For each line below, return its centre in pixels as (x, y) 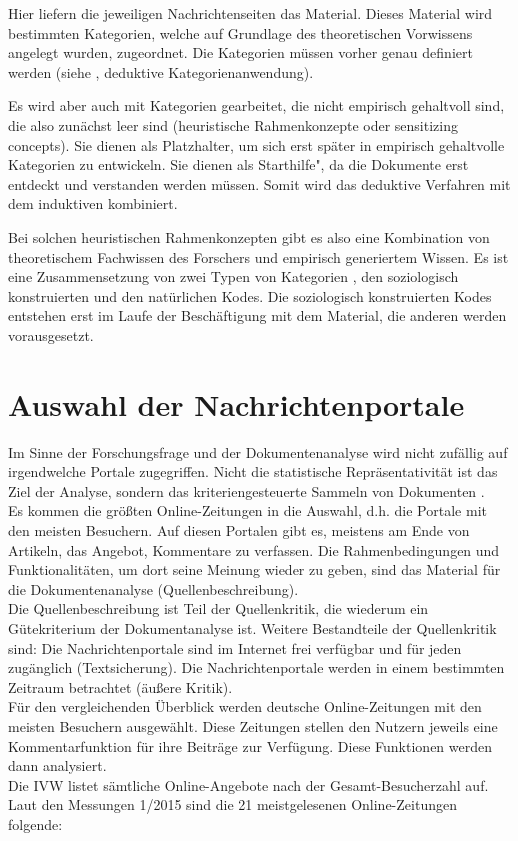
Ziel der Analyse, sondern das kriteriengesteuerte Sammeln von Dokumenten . (246, 490)
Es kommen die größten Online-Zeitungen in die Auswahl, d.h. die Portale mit (247, 510)
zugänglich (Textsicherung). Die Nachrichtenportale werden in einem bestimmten (256, 667)
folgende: (35, 823)
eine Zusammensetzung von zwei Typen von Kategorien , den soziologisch (233, 276)
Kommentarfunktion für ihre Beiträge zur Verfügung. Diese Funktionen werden (250, 745)
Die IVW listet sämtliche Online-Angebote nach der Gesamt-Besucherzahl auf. (248, 784)
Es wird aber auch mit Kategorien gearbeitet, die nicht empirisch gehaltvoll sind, (256, 105)
